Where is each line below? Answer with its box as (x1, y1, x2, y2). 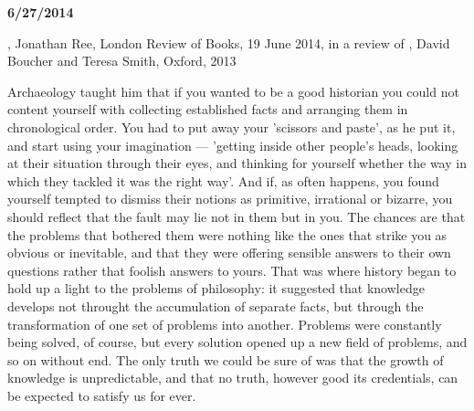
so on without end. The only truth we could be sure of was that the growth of (7, 350, 444, 369)
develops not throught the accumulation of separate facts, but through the (7, 296, 424, 315)
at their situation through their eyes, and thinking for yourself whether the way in (7, 153, 467, 173)
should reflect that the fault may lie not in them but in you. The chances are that (7, 206, 466, 226)
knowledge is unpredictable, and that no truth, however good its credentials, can (7, 368, 458, 387)
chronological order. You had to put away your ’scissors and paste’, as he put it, (7, 117, 456, 136)
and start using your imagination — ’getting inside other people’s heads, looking (7, 135, 458, 154)
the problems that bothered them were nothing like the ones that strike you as (7, 225, 448, 244)
